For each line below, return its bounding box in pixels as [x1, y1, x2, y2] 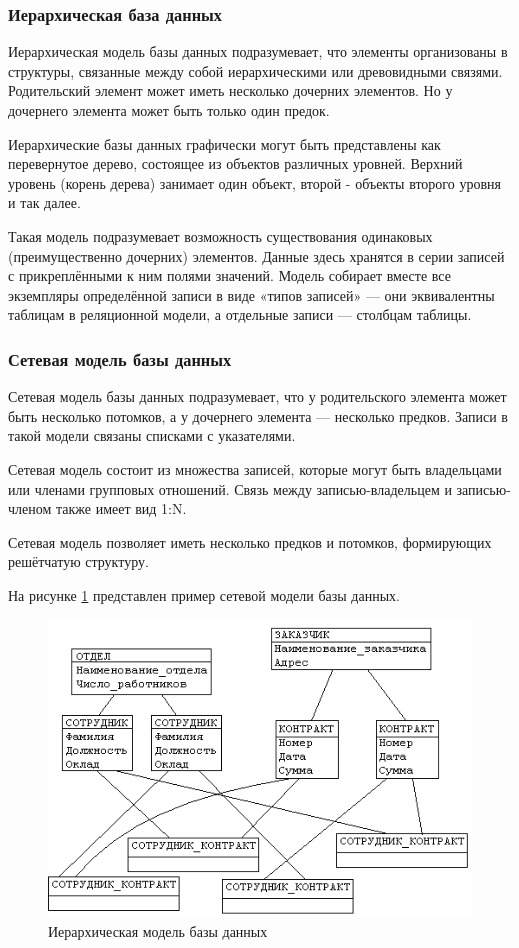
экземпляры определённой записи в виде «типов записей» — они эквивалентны [8, 284, 495, 305]
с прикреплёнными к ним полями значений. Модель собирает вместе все [8, 265, 451, 286]
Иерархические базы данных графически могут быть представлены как [8, 133, 441, 154]
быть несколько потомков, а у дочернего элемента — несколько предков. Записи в [8, 405, 508, 426]
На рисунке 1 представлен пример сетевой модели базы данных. [8, 584, 400, 605]
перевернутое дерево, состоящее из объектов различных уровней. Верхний [8, 153, 463, 174]
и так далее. [8, 192, 81, 213]
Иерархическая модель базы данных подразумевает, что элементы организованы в [8, 41, 508, 62]
